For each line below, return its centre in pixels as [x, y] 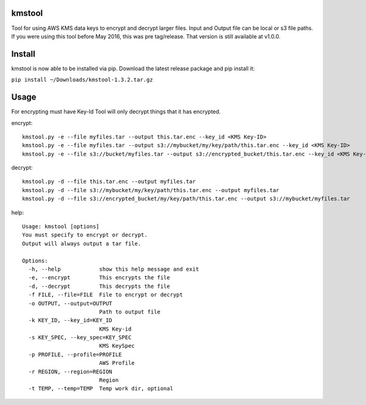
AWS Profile [117, 363]
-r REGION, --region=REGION [70, 371]
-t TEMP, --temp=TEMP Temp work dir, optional [101, 389]
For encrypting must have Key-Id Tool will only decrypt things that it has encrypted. [116, 112]
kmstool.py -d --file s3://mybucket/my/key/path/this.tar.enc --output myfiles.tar [151, 190]
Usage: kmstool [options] [61, 227]
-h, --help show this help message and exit [114, 269]
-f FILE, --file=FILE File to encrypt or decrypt [106, 295]
